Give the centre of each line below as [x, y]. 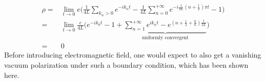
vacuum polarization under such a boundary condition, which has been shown [126, 65]
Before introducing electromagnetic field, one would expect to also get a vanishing [133, 55]
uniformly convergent [165, 37]
